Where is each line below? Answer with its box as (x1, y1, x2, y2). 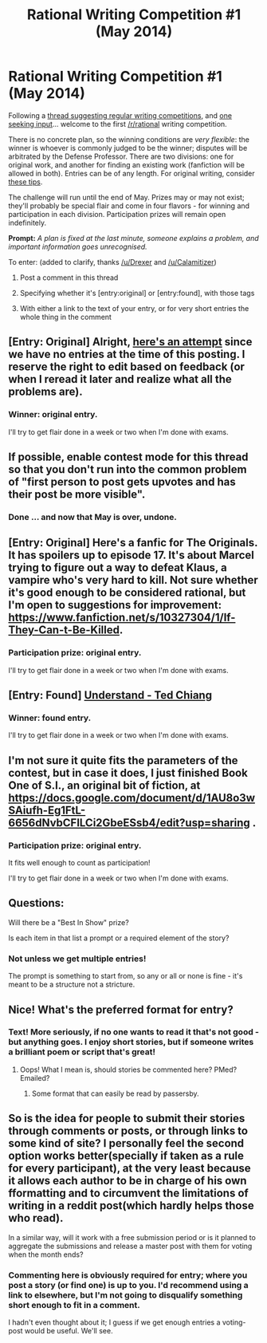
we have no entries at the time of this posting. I (8, 348, 245, 361)
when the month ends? (8, 1250, 84, 1259)
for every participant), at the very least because (8, 1162, 251, 1176)
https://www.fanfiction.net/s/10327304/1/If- (8, 611, 236, 624)
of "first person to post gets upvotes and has (8, 475, 237, 489)
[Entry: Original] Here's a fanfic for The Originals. (8, 536, 258, 549)
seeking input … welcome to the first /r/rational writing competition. (8, 119, 227, 128)
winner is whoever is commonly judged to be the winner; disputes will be (8, 143, 248, 152)
